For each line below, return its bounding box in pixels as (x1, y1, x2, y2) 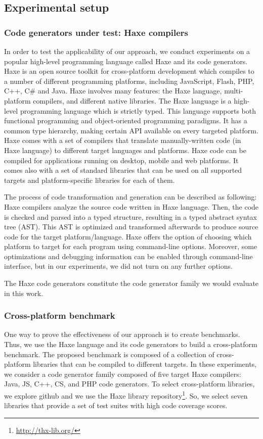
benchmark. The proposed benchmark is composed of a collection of (4, 349, 214, 359)
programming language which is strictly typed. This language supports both (20, 105, 256, 116)
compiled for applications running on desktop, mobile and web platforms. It (4, 155, 239, 165)
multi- (224, 85, 243, 96)
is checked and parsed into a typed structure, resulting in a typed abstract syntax (4, 211, 257, 222)
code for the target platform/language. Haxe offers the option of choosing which (4, 231, 252, 241)
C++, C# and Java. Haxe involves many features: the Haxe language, (4, 85, 222, 96)
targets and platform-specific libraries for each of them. (4, 174, 175, 185)
